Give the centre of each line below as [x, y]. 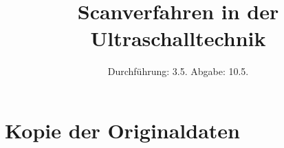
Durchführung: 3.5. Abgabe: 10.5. [178, 71]
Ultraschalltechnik [178, 38]
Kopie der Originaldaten [122, 130]
